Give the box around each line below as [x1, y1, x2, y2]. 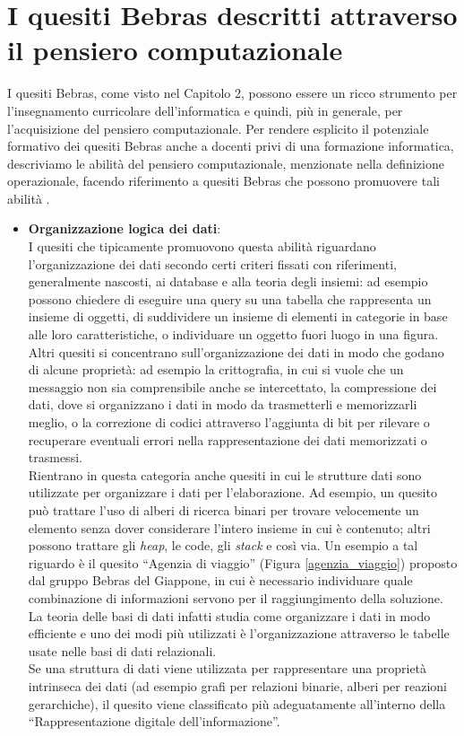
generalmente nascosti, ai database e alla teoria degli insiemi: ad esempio [28, 272, 428, 291]
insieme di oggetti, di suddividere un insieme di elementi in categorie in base [28, 307, 448, 326]
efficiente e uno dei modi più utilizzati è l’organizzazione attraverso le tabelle [28, 624, 450, 643]
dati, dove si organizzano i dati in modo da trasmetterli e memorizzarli [28, 395, 417, 414]
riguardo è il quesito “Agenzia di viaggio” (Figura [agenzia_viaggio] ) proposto [28, 553, 458, 572]
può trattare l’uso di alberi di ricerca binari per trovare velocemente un [28, 500, 419, 519]
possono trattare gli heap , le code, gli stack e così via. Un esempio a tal [28, 536, 418, 555]
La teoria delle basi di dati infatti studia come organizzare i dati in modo [28, 606, 431, 625]
